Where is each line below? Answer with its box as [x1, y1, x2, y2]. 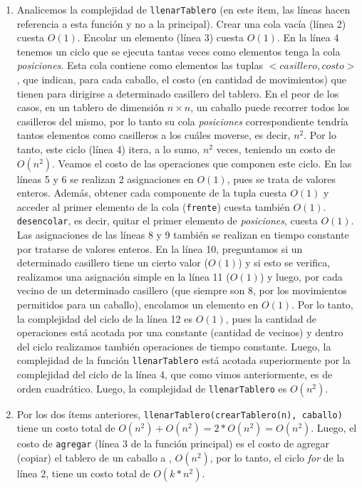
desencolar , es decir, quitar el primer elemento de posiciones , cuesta [16, 213, 318, 228]
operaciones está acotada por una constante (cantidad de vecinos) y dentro [16, 325, 343, 340]
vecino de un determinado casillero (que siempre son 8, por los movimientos [16, 283, 347, 298]
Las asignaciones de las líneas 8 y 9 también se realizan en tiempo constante [16, 227, 349, 242]
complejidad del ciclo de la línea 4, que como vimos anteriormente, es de [16, 367, 333, 382]
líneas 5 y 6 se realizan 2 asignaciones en [16, 171, 194, 186]
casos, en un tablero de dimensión [16, 100, 165, 115]
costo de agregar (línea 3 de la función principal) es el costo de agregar [16, 436, 329, 451]
